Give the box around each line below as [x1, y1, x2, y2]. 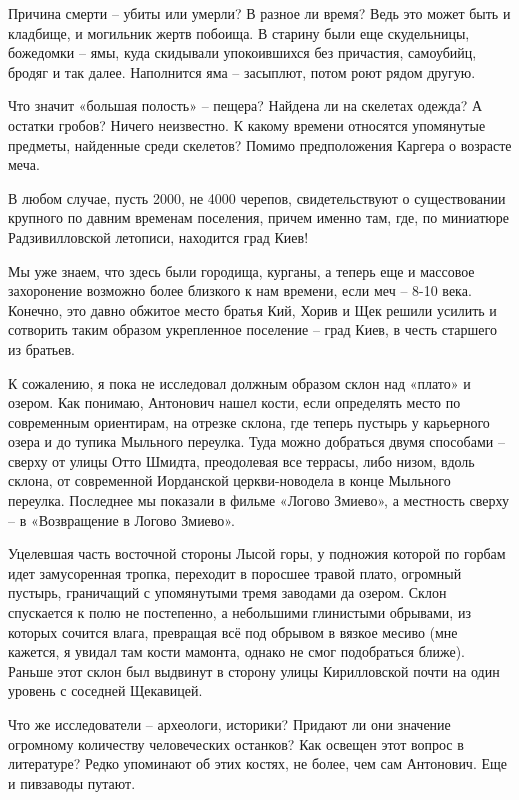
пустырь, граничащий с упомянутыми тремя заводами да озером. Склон [8, 582, 447, 603]
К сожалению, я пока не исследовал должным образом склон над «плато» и [8, 372, 471, 393]
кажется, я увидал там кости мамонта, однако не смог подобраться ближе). [8, 641, 465, 662]
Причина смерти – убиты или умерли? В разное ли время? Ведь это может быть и [8, 3, 511, 23]
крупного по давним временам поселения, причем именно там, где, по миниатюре [8, 207, 509, 228]
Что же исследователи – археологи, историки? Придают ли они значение [8, 714, 451, 734]
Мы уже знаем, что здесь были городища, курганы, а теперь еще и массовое [8, 260, 475, 281]
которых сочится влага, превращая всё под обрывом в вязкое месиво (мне [8, 621, 458, 642]
